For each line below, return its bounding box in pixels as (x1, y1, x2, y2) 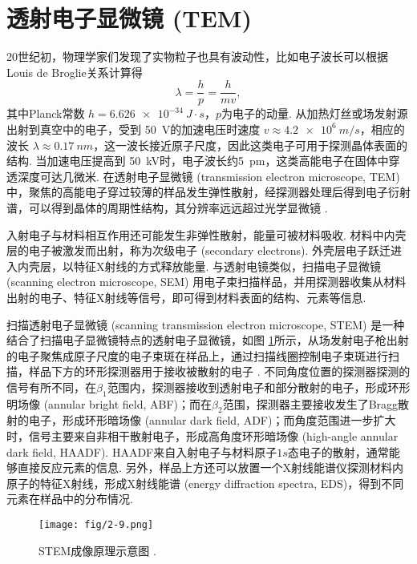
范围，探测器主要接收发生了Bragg (222, 395, 399, 412)
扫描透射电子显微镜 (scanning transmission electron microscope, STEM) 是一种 (6, 316, 405, 332)
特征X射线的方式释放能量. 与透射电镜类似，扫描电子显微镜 (73, 257, 382, 274)
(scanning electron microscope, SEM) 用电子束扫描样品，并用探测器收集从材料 (6, 273, 407, 290)
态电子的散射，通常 (287, 443, 389, 460)
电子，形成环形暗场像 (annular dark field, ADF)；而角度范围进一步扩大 (28, 412, 396, 429)
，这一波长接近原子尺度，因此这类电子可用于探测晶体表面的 (93, 136, 408, 153)
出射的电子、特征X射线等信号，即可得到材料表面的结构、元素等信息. (6, 288, 366, 305)
